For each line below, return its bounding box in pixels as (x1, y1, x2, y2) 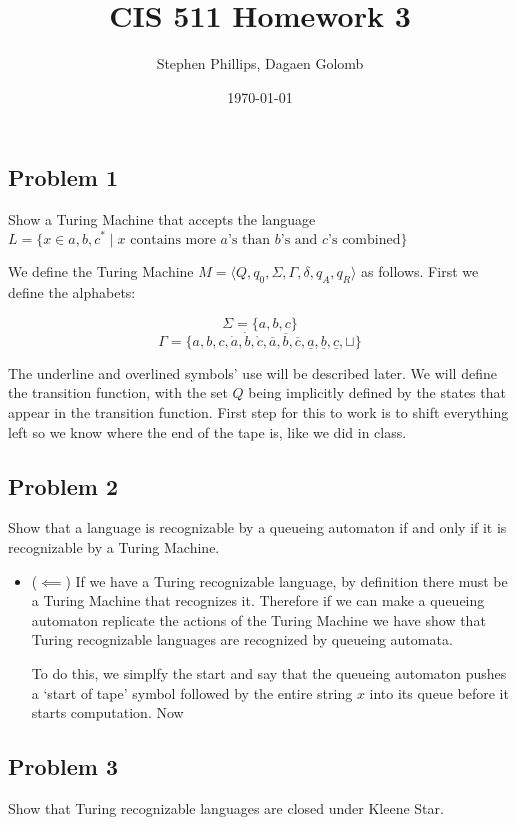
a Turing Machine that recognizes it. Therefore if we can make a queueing (31, 590, 485, 611)
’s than (228, 233, 271, 248)
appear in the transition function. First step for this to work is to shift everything (8, 402, 509, 423)
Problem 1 (8, 162, 118, 193)
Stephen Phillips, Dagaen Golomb (156, 53, 364, 74)
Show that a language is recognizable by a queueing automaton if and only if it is (8, 517, 507, 538)
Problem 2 (8, 470, 118, 501)
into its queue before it (369, 682, 509, 703)
